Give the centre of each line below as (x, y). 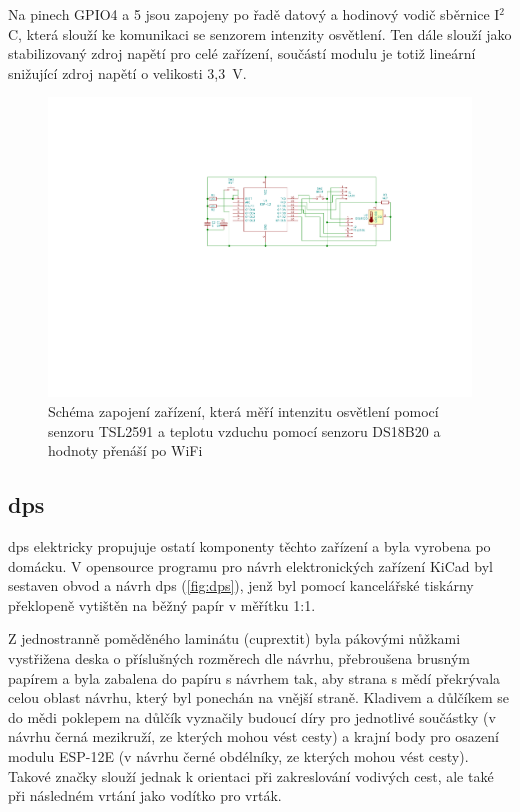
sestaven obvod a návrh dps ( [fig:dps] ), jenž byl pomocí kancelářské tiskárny (241, 585)
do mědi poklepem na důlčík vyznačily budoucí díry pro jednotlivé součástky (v (252, 716)
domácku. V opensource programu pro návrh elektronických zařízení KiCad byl (250, 565)
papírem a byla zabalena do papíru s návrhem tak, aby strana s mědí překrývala (254, 677)
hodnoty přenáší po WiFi (125, 450)
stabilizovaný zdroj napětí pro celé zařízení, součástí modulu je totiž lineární (242, 53)
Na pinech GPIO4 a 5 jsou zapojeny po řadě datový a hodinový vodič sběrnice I (254, 14)
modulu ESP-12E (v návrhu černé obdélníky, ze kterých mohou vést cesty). (238, 755)
